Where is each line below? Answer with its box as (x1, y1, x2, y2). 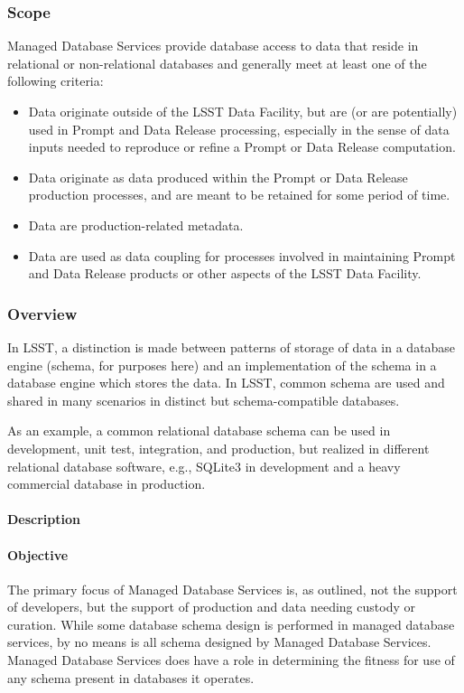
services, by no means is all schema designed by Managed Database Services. (7, 632, 432, 651)
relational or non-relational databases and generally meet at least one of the (7, 53, 427, 72)
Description (7, 510, 81, 529)
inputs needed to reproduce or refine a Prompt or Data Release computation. (28, 137, 456, 156)
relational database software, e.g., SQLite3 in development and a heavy (7, 456, 401, 475)
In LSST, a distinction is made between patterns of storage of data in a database (7, 337, 456, 356)
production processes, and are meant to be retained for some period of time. (28, 185, 450, 204)
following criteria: (7, 71, 104, 90)
